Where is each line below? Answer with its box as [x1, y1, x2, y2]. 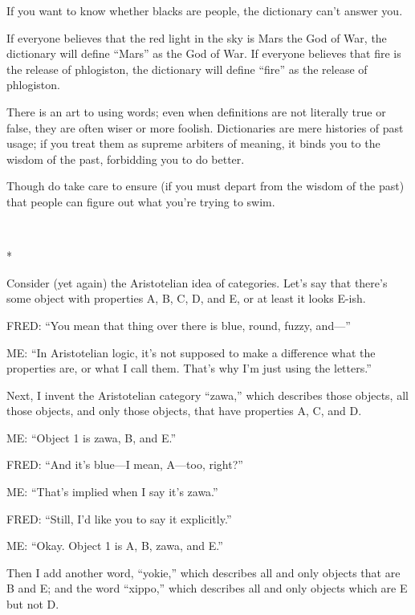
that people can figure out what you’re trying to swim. [6, 193, 275, 210]
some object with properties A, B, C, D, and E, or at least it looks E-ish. [6, 290, 366, 307]
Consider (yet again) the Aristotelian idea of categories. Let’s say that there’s [6, 274, 388, 291]
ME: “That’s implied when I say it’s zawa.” [6, 483, 218, 500]
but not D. [6, 596, 59, 613]
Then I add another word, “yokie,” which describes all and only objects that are [6, 564, 401, 580]
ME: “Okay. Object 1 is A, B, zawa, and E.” [6, 537, 223, 554]
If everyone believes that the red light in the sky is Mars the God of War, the [6, 29, 387, 46]
